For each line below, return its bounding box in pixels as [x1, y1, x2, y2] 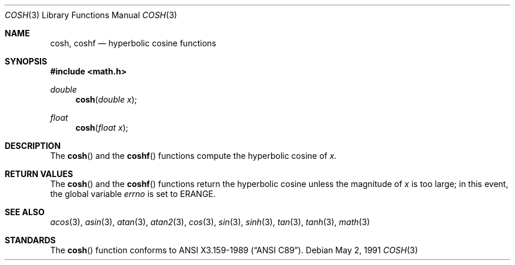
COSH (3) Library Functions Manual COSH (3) [5, 10, 178, 20]
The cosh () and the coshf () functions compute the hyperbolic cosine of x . [50, 151, 337, 161]
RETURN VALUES [5, 169, 73, 179]
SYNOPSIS [5, 56, 48, 66]
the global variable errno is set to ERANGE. [50, 189, 216, 199]
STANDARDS [5, 235, 56, 245]
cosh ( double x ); [75, 94, 138, 104]
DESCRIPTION [5, 141, 61, 151]
